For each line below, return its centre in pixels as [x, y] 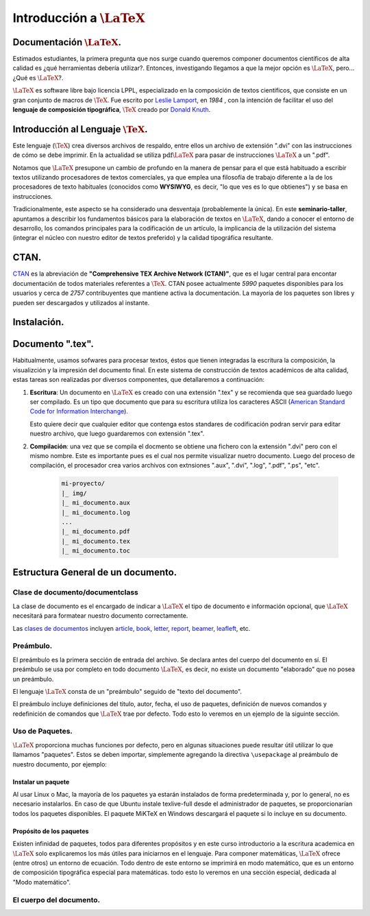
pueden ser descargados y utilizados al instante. [81, 302]
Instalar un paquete [41, 782]
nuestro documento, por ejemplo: [60, 764]
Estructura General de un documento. [95, 572]
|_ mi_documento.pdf [96, 532]
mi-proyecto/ [83, 484]
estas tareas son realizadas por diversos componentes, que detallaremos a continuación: [139, 380]
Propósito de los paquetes [51, 831]
